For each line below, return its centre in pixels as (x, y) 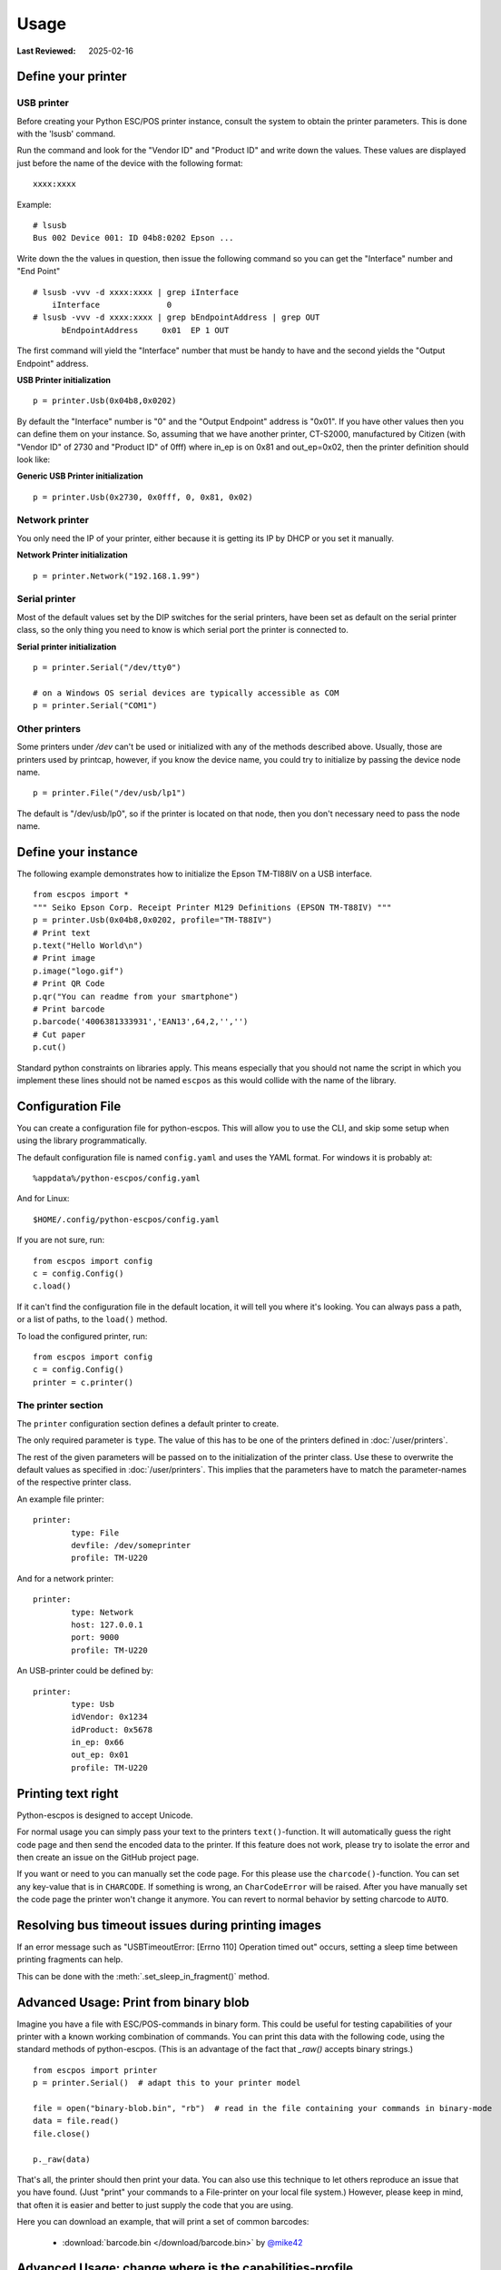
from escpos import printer (95, 2070)
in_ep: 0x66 (98, 1742)
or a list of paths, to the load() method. (92, 1319)
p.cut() (50, 1047)
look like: (34, 459)
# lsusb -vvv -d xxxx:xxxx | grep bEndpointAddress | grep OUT (177, 317)
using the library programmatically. (82, 1140)
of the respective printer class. (74, 1482)
